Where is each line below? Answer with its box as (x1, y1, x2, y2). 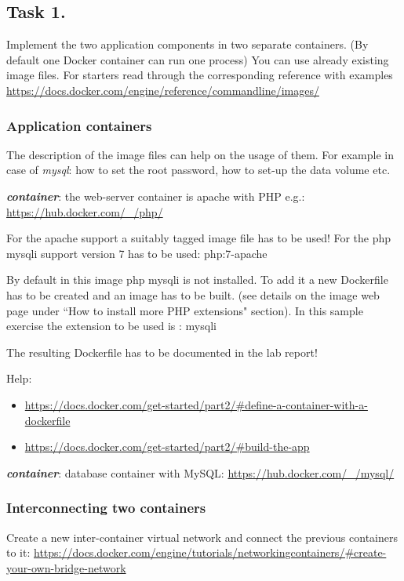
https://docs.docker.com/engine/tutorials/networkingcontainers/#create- (34, 544, 387, 561)
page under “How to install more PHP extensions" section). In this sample (6, 302, 363, 318)
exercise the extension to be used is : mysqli (6, 318, 217, 334)
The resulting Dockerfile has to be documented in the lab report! (6, 343, 318, 360)
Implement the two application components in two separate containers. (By (6, 36, 369, 53)
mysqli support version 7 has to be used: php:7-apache (6, 245, 268, 261)
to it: (6, 544, 31, 561)
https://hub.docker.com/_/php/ (6, 203, 163, 220)
